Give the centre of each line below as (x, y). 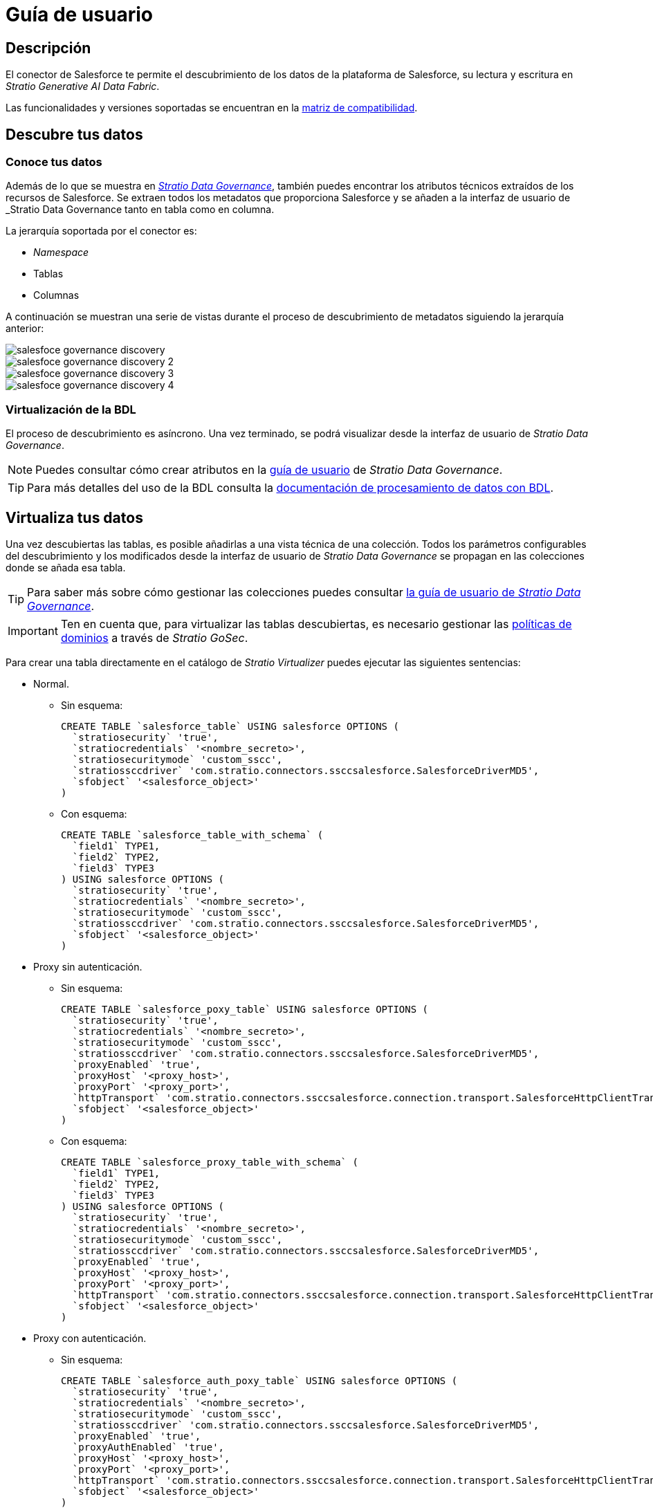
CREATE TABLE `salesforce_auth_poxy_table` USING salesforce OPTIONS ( (259, 1380)
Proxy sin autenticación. (88, 966)
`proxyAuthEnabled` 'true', (148, 1447)
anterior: (25, 329)
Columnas (56, 295)
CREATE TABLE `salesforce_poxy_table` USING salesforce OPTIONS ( (245, 1009)
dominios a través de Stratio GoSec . (154, 637)
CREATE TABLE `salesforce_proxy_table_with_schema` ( (210, 1162)
